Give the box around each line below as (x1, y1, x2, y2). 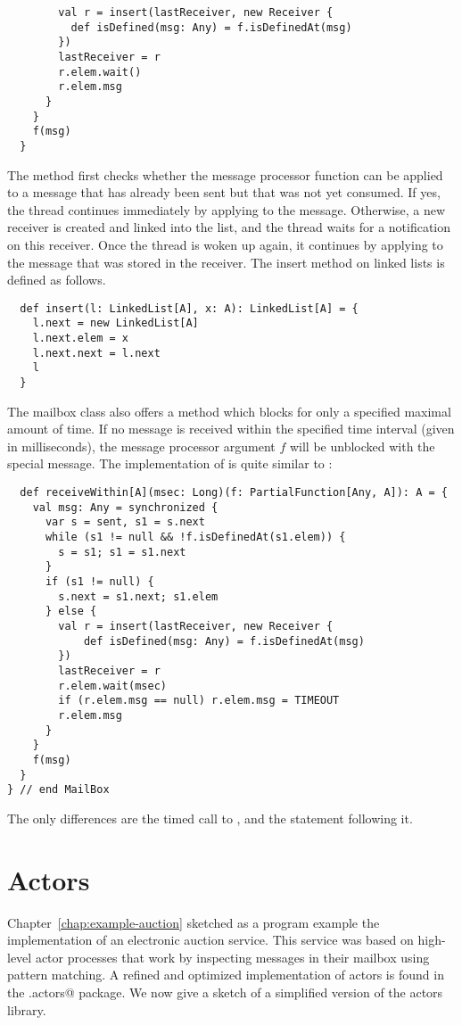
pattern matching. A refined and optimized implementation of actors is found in (7, 965, 444, 984)
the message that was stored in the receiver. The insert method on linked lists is (7, 252, 445, 271)
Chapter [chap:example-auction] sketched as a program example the (7, 913, 380, 931)
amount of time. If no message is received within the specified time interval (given (7, 419, 455, 438)
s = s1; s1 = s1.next (58, 545, 186, 558)
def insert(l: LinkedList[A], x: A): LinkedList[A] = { (20, 302, 359, 315)
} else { (45, 605, 97, 618)
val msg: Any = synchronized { (32, 500, 219, 514)
